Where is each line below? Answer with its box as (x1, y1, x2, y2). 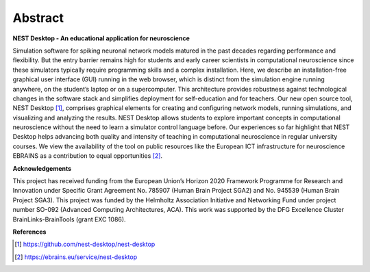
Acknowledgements (12, 164, 72, 172)
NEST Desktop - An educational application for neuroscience (12, 34, 190, 42)
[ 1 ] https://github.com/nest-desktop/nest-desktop (14, 240, 156, 249)
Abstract (12, 10, 64, 25)
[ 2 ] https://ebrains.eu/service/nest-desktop (14, 253, 137, 261)
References (12, 228, 47, 236)
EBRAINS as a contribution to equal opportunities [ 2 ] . (12, 152, 163, 160)
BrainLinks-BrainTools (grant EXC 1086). (12, 215, 126, 223)
